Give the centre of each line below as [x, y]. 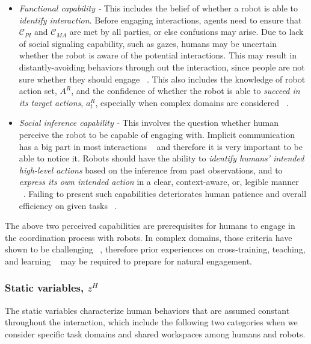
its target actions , [51, 102]
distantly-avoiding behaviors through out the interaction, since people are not [162, 67]
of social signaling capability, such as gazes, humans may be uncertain [148, 43]
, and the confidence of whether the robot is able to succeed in [186, 91]
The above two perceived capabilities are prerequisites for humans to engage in [150, 226]
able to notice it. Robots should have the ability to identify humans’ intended [162, 158]
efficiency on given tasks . [68, 205]
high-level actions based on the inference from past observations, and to [151, 170]
